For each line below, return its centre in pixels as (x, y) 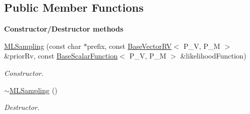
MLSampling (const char (43, 46)
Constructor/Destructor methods (64, 29)
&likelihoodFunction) (213, 56)
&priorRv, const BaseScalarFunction (61, 56)
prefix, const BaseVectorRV (129, 46)
